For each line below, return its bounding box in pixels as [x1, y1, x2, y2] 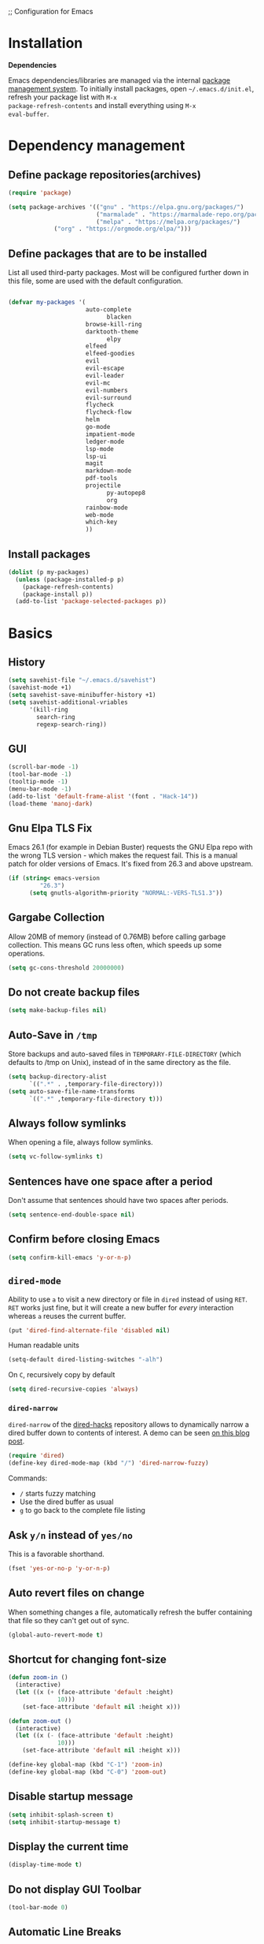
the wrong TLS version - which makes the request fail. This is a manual [8, 851, 238, 860]
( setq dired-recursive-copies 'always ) [8, 1385, 139, 1394]
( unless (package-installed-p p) [15, 575, 125, 583]
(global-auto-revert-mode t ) [8, 1631, 104, 1639]
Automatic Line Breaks [8, 1925, 122, 1938]
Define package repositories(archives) [8, 168, 202, 181]
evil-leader [85, 371, 125, 379]
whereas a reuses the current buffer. [8, 1311, 126, 1320]
